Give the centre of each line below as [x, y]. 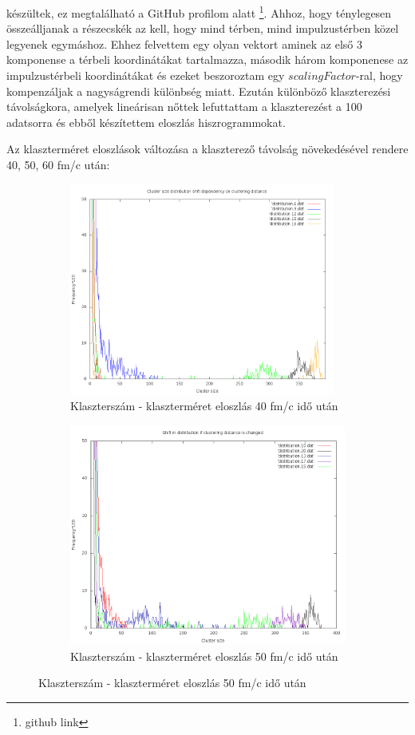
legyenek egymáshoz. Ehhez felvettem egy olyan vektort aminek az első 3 [184, 43]
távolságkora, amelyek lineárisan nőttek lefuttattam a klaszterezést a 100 [184, 107]
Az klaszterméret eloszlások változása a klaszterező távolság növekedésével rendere [207, 149]
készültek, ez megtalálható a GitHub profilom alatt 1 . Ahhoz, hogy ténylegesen [199, 12]
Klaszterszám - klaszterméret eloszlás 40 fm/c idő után [204, 406]
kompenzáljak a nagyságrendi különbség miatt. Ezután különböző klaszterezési [199, 91]
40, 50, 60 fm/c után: [58, 164]
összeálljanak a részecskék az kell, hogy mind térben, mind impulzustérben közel [203, 28]
